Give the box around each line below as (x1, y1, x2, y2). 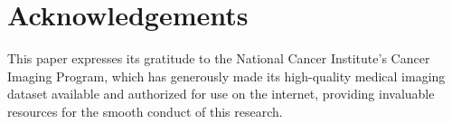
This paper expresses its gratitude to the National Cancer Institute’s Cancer (7, 49, 430, 68)
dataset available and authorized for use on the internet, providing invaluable (7, 84, 435, 103)
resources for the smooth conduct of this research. (7, 101, 283, 120)
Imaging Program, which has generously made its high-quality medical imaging (7, 66, 446, 85)
